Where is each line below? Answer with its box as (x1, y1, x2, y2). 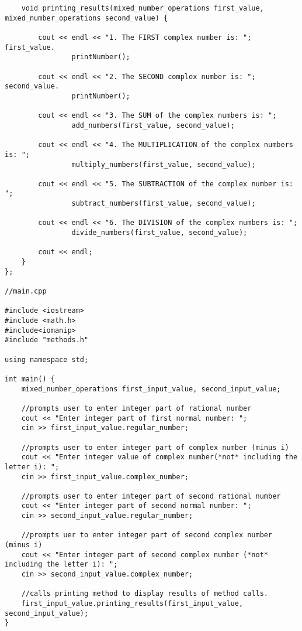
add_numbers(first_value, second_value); (71, 121, 235, 129)
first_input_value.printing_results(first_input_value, (21, 599, 244, 608)
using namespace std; (5, 355, 89, 364)
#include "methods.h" (5, 336, 89, 345)
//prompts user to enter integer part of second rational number (21, 492, 281, 500)
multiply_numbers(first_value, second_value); (71, 160, 256, 169)
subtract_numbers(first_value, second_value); (71, 199, 256, 208)
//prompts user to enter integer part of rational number (21, 404, 252, 412)
